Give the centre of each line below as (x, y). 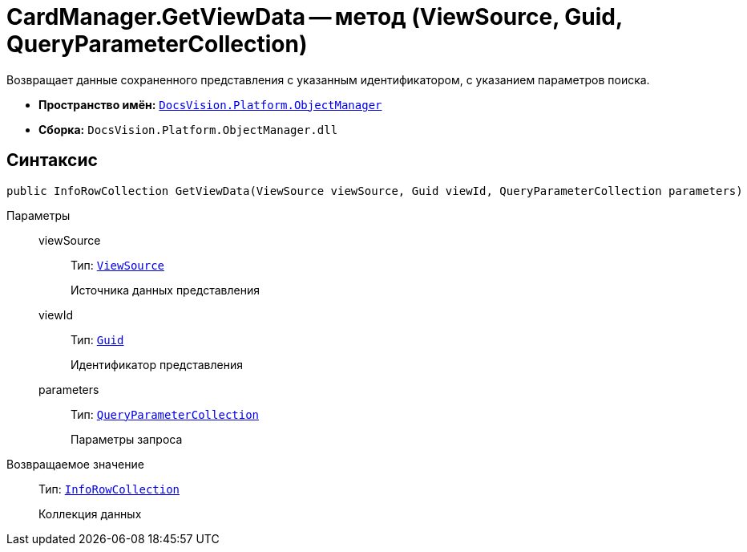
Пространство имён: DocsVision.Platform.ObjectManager (210, 104)
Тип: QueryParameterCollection (165, 414)
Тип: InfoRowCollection (109, 489)
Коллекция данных (90, 513)
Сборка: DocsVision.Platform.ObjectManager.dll (188, 129)
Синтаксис (52, 160)
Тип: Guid (97, 339)
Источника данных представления (166, 290)
